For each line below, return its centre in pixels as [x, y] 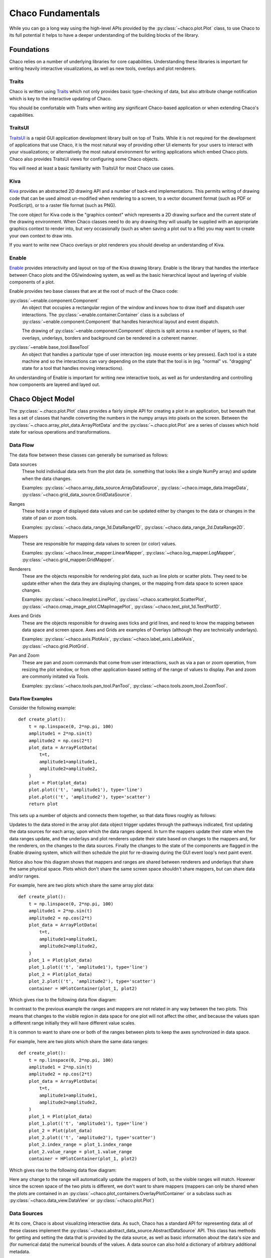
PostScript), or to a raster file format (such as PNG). [63, 205]
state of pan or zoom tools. [50, 518]
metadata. [20, 1251]
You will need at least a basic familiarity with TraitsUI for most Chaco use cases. [92, 168]
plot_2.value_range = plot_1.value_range [80, 1152]
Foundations [29, 50]
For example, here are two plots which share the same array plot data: [82, 885]
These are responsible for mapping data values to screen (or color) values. [99, 543]
